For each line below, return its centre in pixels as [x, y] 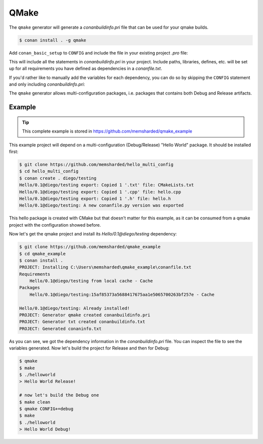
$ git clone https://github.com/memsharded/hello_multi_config [96, 165]
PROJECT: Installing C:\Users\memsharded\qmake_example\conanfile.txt [105, 267]
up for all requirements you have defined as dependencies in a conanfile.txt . [85, 69]
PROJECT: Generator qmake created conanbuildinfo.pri [85, 315]
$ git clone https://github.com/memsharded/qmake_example [90, 247]
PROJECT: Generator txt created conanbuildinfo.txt [82, 322]
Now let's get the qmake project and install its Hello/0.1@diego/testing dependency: [93, 234]
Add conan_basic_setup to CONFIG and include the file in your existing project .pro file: [99, 53]
